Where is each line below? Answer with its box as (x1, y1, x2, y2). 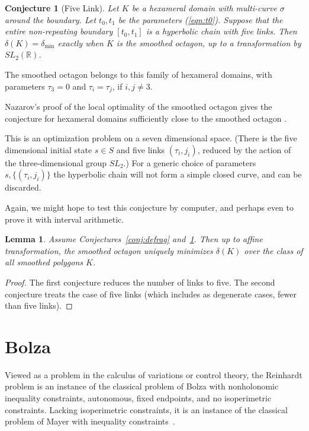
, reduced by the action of (197, 143, 291, 156)
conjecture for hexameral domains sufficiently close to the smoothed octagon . (5, 112, 287, 124)
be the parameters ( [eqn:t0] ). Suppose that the (118, 13, 283, 26)
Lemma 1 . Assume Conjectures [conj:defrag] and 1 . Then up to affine (5, 233, 263, 245)
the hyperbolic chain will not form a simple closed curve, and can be (53, 168, 302, 180)
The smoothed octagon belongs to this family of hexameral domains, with (5, 68, 272, 80)
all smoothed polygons (5, 256, 83, 268)
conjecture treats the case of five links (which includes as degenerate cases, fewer (5, 287, 297, 300)
